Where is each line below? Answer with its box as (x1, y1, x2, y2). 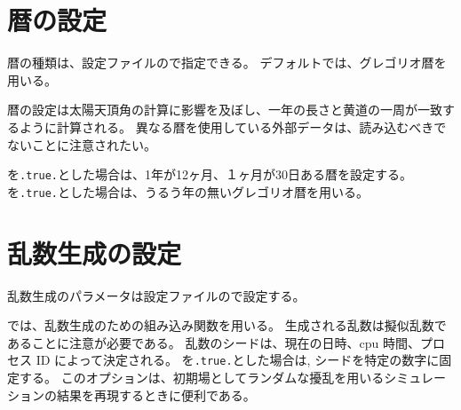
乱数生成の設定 (7, 234, 182, 271)
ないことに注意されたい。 (7, 135, 156, 154)
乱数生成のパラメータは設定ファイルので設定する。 (7, 286, 306, 304)
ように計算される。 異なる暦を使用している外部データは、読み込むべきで (19, 117, 447, 136)
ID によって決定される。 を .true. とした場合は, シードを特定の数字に (36, 351, 440, 369)
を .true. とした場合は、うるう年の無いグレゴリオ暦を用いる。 (7, 182, 369, 201)
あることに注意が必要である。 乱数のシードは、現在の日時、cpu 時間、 (7, 333, 420, 351)
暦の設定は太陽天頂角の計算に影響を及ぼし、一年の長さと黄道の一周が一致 (7, 100, 442, 119)
